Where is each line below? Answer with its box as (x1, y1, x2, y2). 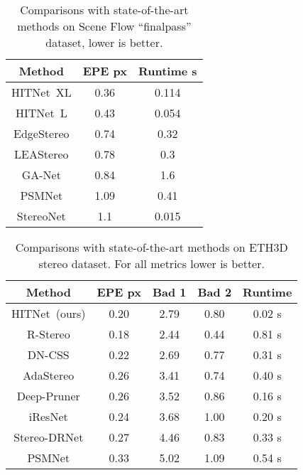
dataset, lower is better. (45, 34, 163, 50)
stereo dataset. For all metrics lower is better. (38, 255, 265, 272)
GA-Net (21, 166, 61, 183)
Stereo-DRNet (13, 429, 84, 445)
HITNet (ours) (11, 305, 86, 321)
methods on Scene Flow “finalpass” (17, 18, 192, 34)
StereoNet (16, 208, 66, 224)
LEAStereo (14, 146, 69, 162)
